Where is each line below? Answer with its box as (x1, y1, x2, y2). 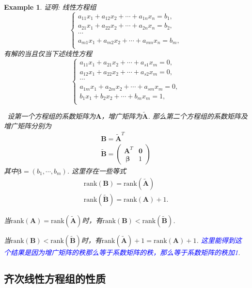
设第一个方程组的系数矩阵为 (7, 111, 96, 121)
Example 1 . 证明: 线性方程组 (4, 2, 96, 12)
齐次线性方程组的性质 (4, 271, 106, 286)
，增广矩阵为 (101, 111, 142, 121)
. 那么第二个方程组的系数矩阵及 (148, 111, 248, 121)
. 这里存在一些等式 (67, 165, 126, 176)
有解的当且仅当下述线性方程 (4, 48, 92, 58)
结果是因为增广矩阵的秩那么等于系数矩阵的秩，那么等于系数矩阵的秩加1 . (10, 247, 240, 257)
